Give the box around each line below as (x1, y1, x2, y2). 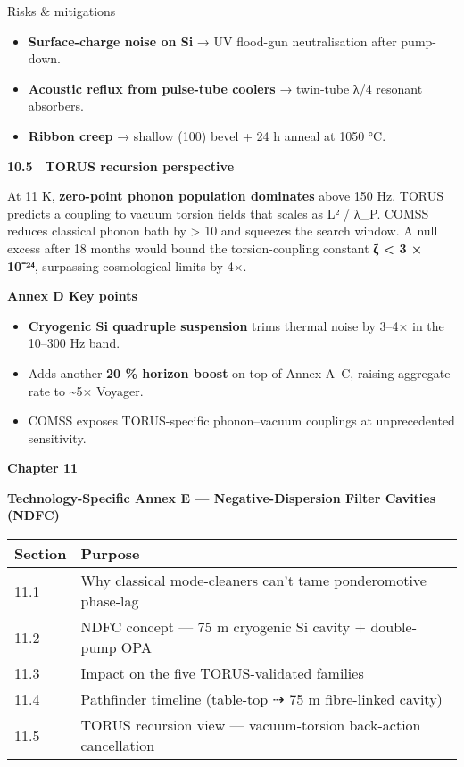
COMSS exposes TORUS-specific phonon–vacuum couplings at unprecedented (28, 411, 455, 430)
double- (370, 616, 417, 638)
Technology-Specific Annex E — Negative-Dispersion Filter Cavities (7, 488, 436, 507)
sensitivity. (28, 428, 87, 447)
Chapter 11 (7, 458, 79, 477)
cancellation (80, 735, 155, 756)
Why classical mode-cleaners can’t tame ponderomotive (80, 570, 427, 591)
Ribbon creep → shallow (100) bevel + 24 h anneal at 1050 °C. (28, 126, 386, 144)
